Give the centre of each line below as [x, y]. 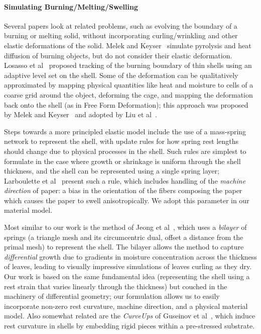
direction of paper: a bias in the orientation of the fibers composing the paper [123, 190]
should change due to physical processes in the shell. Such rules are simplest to [125, 151]
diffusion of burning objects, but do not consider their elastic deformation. [118, 55]
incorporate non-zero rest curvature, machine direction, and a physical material [126, 306]
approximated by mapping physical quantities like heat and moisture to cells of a [129, 85]
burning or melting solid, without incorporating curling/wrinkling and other [121, 35]
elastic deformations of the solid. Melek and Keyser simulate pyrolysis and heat [128, 45]
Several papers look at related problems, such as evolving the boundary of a [121, 25]
